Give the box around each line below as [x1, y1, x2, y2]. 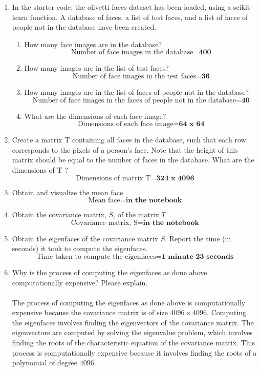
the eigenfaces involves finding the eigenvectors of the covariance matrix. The [12, 317, 254, 327]
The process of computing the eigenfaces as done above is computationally [12, 297, 246, 307]
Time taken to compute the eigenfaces [36, 253, 156, 260]
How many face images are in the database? [24, 38, 162, 49]
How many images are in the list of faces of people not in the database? [24, 86, 249, 97]
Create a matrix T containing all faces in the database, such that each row [12, 134, 246, 145]
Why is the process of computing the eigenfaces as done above [12, 266, 207, 277]
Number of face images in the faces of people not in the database [32, 96, 236, 104]
